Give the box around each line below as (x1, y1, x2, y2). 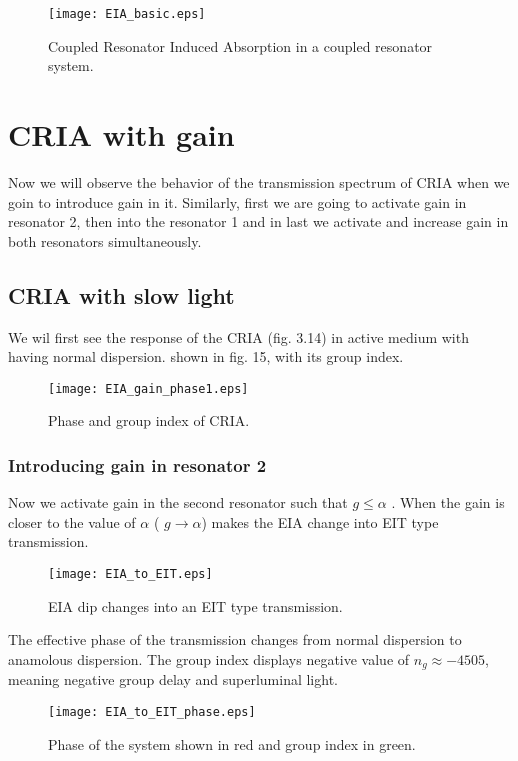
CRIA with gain (8, 114, 235, 155)
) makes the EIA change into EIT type (201, 511, 439, 532)
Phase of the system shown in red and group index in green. (48, 733, 416, 754)
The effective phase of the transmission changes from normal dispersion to (8, 629, 462, 650)
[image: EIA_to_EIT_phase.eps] (48, 704, 256, 719)
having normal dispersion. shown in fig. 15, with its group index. (8, 346, 404, 367)
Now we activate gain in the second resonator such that (8, 492, 348, 513)
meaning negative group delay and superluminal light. (8, 669, 338, 690)
